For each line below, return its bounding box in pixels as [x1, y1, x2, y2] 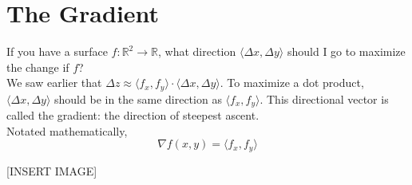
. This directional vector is [259, 90, 389, 107]
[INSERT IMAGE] [6, 162, 97, 179]
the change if [6, 58, 69, 75]
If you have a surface [6, 43, 108, 60]
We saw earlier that [6, 74, 102, 91]
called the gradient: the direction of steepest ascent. [6, 107, 259, 124]
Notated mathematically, [6, 122, 128, 139]
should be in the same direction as [54, 90, 222, 107]
